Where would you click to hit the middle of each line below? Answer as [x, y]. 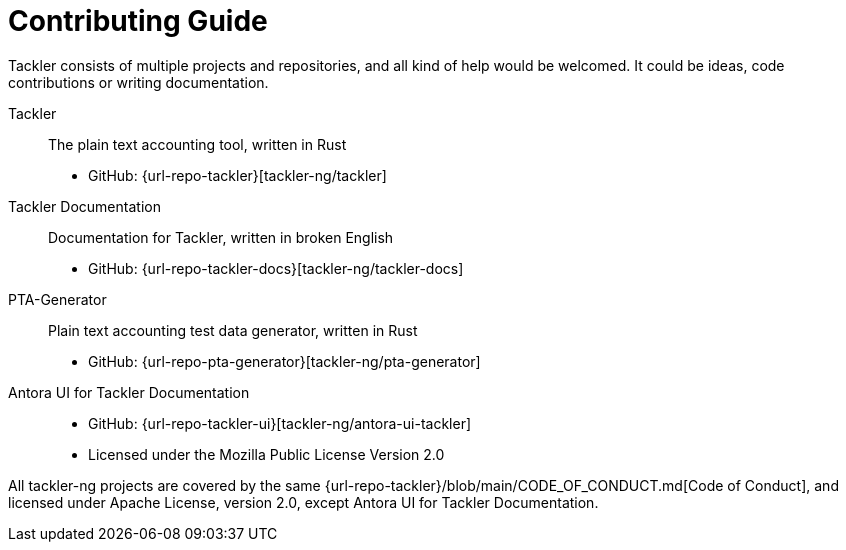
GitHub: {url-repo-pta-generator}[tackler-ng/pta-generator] [284, 361]
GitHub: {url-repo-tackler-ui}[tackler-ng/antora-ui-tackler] [280, 423]
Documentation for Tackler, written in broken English [221, 237]
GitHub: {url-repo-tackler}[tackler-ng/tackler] [237, 175]
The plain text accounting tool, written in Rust [197, 144]
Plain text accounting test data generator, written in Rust [233, 330]
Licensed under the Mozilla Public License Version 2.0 [266, 454]
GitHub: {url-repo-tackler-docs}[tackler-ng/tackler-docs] [276, 268]
